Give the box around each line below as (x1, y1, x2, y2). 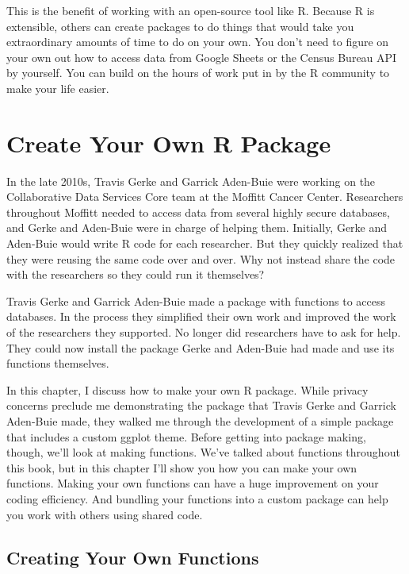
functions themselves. (6, 355, 109, 372)
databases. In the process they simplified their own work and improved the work (6, 308, 396, 325)
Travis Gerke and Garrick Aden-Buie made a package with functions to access (6, 292, 385, 309)
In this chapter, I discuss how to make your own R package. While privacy (6, 381, 369, 398)
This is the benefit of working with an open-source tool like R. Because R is (6, 2, 375, 18)
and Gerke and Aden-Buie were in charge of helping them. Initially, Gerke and (6, 219, 388, 236)
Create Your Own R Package (6, 126, 331, 159)
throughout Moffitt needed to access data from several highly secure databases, (6, 203, 390, 220)
